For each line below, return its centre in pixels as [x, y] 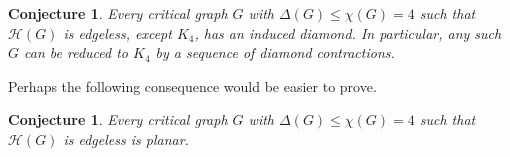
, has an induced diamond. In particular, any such [348, 32]
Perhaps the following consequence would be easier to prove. [192, 85]
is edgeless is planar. [126, 138]
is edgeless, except [117, 32]
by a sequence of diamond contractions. [275, 52]
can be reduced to [76, 52]
